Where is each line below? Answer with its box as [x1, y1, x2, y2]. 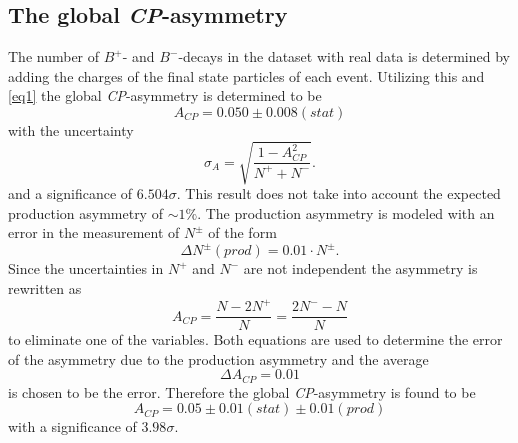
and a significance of [8, 183, 133, 204]
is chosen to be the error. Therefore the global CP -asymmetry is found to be [8, 381, 476, 402]
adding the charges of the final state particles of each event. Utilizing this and [8, 65, 485, 86]
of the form [208, 222, 277, 243]
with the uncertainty [8, 119, 134, 140]
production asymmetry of [8, 202, 163, 223]
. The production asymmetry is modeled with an [197, 202, 495, 223]
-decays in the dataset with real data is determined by [178, 46, 510, 67]
